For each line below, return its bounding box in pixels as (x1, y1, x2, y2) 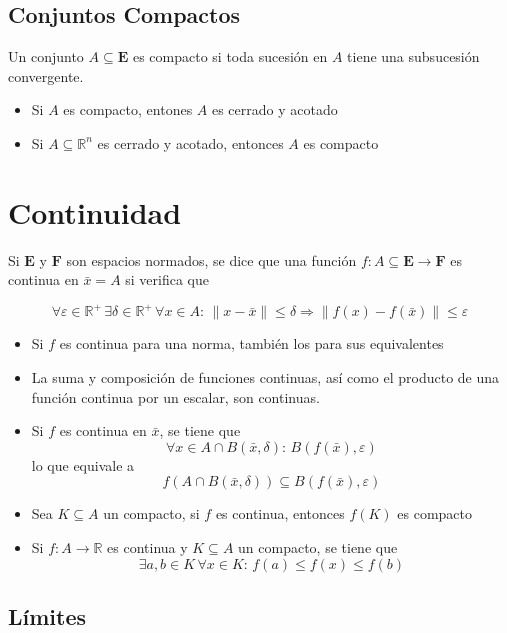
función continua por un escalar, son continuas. (31, 386, 320, 407)
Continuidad (8, 191, 182, 232)
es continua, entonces (215, 503, 345, 524)
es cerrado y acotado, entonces (97, 132, 284, 153)
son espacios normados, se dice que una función (66, 249, 357, 270)
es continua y (107, 536, 188, 557)
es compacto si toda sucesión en (132, 46, 328, 67)
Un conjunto (8, 46, 84, 67)
